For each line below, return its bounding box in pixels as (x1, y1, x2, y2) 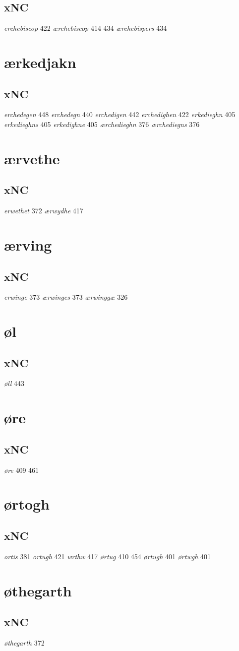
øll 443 (4, 378, 25, 389)
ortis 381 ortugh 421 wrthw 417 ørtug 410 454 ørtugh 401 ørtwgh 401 (4, 551, 211, 561)
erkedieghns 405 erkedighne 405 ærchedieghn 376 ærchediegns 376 (4, 119, 200, 129)
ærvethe (4, 148, 60, 168)
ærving (4, 234, 52, 255)
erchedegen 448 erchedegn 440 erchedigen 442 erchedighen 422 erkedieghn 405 (4, 109, 236, 120)
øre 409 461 (4, 464, 39, 475)
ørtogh (4, 494, 50, 514)
